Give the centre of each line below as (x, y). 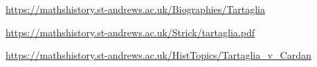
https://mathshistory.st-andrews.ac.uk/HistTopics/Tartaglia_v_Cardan (158, 55)
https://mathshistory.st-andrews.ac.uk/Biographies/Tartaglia (135, 9)
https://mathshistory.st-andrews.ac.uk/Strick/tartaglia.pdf (130, 32)
